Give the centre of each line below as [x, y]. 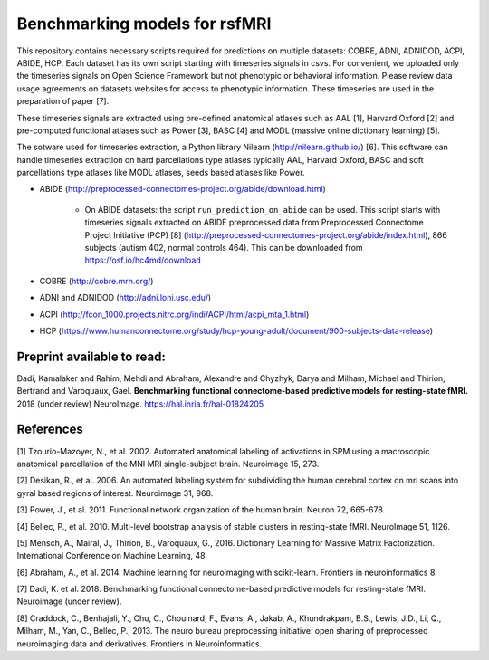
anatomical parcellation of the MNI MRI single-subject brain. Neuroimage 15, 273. [168, 464]
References [50, 430]
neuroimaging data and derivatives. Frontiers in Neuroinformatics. [139, 644]
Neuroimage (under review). [69, 601]
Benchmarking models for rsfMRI [144, 24]
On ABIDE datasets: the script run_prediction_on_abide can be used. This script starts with [263, 209]
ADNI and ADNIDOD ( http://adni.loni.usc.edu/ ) [125, 298]
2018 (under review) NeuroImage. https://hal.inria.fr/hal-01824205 [140, 404]
